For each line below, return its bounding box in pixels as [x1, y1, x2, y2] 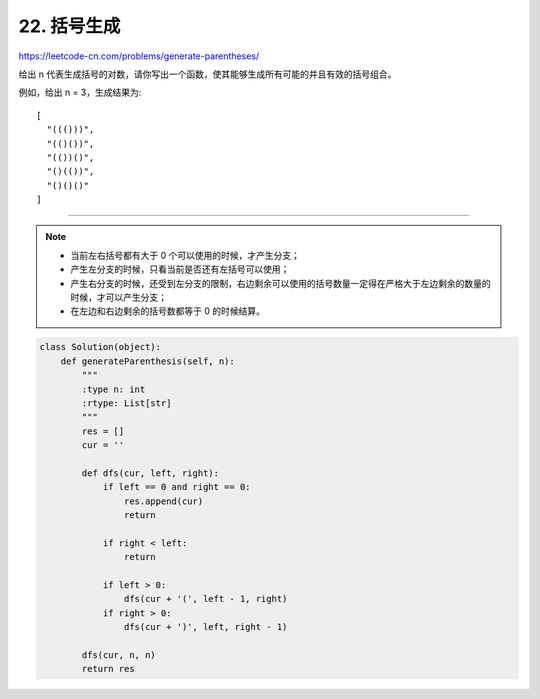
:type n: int [81, 383, 146, 395]
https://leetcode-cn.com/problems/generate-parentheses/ [18, 50, 260, 62]
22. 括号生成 [18, 15, 121, 37]
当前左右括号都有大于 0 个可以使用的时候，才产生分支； [70, 249, 300, 261]
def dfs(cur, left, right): [81, 467, 220, 479]
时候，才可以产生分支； [70, 291, 167, 304]
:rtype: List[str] [81, 397, 172, 409]
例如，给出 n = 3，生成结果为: [18, 86, 142, 99]
